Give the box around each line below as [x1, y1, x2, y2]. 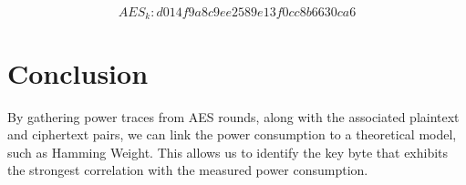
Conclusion [7, 54, 149, 91]
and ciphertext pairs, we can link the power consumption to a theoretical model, [7, 125, 457, 144]
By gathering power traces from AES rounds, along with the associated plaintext [7, 107, 460, 126]
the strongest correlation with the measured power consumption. [7, 160, 368, 180]
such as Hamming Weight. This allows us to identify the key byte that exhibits [7, 142, 449, 161]
